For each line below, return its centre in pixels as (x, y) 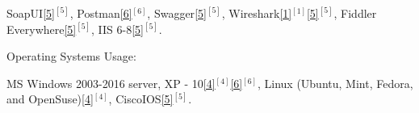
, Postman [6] (101, 13)
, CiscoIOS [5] (141, 99)
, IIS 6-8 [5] (117, 29)
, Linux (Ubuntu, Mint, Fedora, (335, 83)
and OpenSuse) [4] (50, 99)
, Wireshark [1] (257, 13)
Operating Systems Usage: (71, 56)
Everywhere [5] (42, 29)
